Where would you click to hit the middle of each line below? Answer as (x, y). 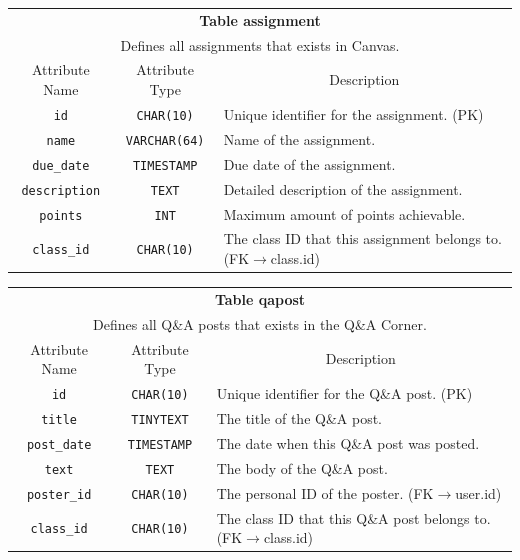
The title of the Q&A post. (299, 417)
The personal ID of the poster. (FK (325, 492)
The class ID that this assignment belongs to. (362, 238)
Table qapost (260, 298)
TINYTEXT (160, 419)
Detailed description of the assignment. (343, 188)
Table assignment (260, 19)
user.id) (478, 492)
